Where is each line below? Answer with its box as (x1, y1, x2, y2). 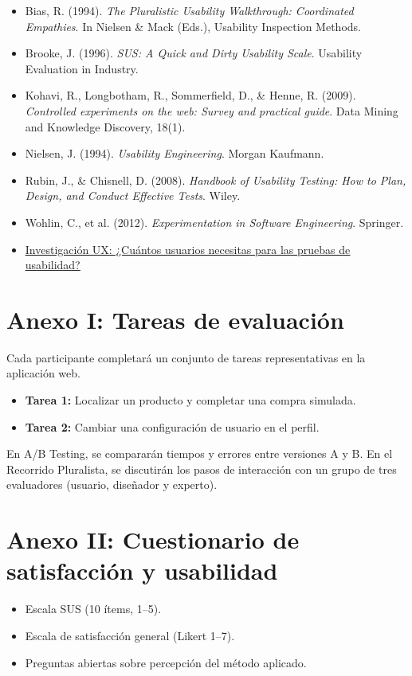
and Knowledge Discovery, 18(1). (25, 118, 186, 135)
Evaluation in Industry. (25, 60, 139, 76)
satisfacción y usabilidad (6, 554, 278, 587)
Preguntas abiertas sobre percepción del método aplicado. (25, 654, 307, 670)
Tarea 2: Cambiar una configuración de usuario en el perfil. (25, 418, 320, 435)
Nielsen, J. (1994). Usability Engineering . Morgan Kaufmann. (25, 145, 324, 162)
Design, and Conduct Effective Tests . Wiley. (25, 187, 241, 204)
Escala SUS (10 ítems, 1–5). (25, 600, 162, 617)
